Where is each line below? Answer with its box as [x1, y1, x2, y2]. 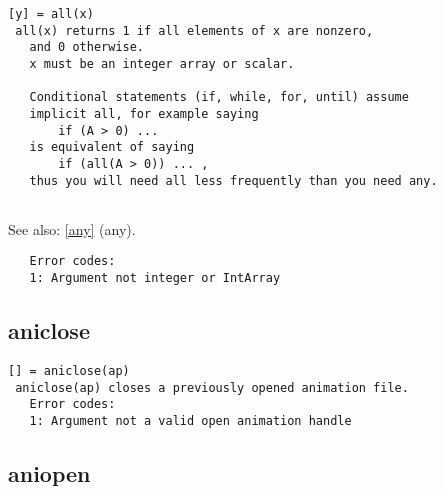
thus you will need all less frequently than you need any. [29, 173, 438, 188]
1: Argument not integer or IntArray [29, 271, 281, 286]
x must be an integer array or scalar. [29, 56, 295, 71]
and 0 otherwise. [29, 40, 145, 55]
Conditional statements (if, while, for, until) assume [29, 90, 409, 105]
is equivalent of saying [29, 140, 195, 155]
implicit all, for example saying [29, 106, 259, 121]
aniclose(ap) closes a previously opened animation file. [15, 380, 409, 395]
